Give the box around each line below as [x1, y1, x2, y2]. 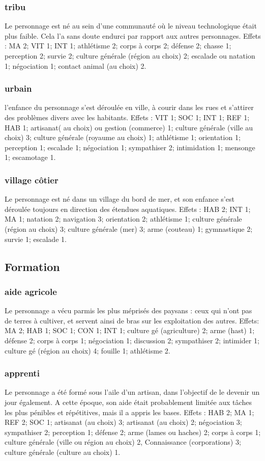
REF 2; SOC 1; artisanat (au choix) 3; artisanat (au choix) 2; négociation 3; [5, 417, 242, 427]
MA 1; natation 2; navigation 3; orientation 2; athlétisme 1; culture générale [5, 213, 242, 224]
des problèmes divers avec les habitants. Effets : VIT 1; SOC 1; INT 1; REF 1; [5, 112, 250, 122]
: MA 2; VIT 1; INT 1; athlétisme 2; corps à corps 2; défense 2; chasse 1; [5, 40, 231, 51]
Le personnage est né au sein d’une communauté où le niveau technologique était [5, 20, 257, 31]
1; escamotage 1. [5, 152, 56, 162]
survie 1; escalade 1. [5, 233, 67, 244]
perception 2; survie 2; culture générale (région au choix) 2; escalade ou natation [5, 50, 255, 61]
